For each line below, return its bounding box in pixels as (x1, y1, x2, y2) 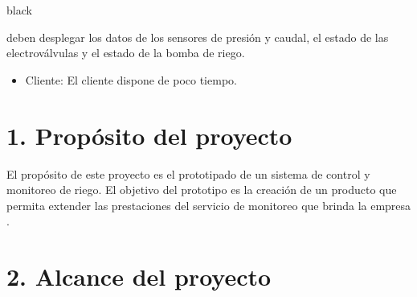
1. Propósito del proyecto (6, 118, 292, 151)
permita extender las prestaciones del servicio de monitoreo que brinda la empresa (6, 196, 411, 213)
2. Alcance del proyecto (6, 260, 272, 293)
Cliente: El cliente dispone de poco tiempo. (25, 71, 237, 88)
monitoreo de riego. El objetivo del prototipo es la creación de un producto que (6, 181, 397, 198)
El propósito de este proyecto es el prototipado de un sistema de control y (6, 165, 370, 182)
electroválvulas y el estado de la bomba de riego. (6, 44, 245, 61)
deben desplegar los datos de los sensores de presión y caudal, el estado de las (6, 28, 389, 45)
